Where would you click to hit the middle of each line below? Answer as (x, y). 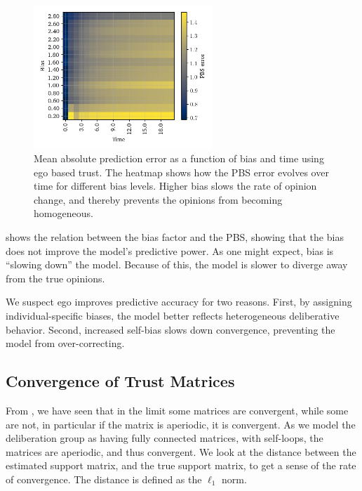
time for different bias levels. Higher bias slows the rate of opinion (175, 186)
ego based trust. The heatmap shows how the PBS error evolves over (181, 172)
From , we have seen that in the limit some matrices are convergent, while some (177, 411)
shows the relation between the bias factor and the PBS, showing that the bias (175, 237)
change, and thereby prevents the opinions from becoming (158, 199)
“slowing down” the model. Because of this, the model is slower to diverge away (177, 264)
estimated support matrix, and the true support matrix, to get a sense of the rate (181, 465)
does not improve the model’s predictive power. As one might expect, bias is (170, 250)
